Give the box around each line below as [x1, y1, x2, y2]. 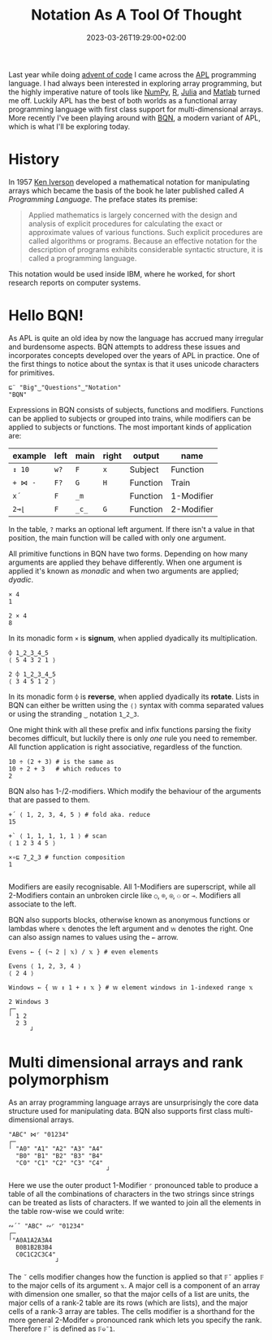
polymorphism [8, 1071, 110, 1089]
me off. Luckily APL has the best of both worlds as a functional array [8, 95, 238, 105]
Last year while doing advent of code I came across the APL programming [8, 69, 257, 79]
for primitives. [8, 368, 55, 378]
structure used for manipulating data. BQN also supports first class [8, 1106, 232, 1115]
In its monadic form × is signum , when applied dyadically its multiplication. [8, 633, 257, 643]
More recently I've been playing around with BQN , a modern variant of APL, [8, 112, 261, 123]
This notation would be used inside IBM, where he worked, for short [8, 268, 235, 278]
